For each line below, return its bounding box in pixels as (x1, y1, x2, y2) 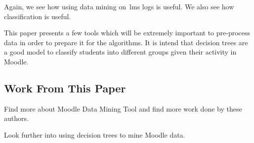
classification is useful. (4, 11, 71, 21)
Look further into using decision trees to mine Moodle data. (4, 129, 185, 140)
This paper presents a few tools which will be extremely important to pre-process (4, 28, 251, 38)
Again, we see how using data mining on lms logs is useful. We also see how (4, 1, 234, 11)
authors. (4, 113, 29, 123)
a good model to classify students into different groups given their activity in (4, 47, 237, 57)
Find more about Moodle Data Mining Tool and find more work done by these (4, 103, 242, 114)
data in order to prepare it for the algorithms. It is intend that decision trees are (4, 37, 248, 47)
